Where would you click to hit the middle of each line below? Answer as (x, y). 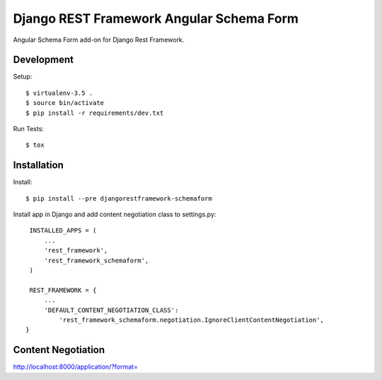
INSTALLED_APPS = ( (63, 231)
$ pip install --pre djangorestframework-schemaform (119, 198)
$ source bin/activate (65, 103)
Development (44, 60)
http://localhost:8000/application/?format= (75, 367)
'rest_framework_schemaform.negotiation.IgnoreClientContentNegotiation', (192, 320)
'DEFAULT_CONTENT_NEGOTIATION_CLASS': (111, 310)
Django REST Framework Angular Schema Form (156, 18)
